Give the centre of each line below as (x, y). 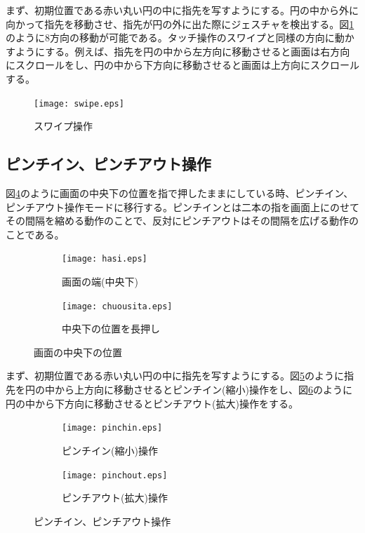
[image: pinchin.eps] (112, 428)
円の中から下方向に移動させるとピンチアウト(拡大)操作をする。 (152, 403)
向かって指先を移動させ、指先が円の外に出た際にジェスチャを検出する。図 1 (180, 23)
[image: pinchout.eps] (115, 475)
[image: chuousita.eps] (117, 306)
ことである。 (35, 234)
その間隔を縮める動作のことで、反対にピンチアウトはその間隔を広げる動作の (182, 221)
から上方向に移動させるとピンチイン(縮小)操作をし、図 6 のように (203, 390)
